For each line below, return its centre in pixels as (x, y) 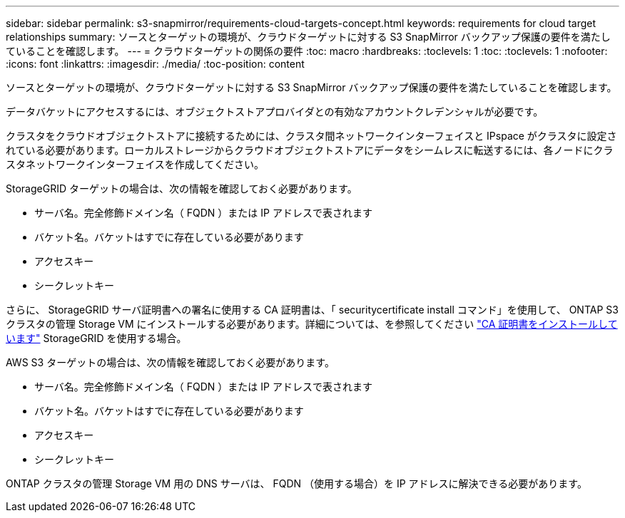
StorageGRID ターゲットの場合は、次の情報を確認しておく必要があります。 (182, 188)
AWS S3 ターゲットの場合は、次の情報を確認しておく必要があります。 (170, 362)
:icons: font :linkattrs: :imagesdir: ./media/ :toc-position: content (155, 64)
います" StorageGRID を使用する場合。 (96, 338)
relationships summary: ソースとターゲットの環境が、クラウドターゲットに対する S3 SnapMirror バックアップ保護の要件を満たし (308, 37)
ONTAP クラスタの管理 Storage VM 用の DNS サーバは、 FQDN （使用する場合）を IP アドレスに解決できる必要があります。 (296, 483)
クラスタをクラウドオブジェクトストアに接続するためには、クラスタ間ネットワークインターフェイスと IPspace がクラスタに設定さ (311, 136)
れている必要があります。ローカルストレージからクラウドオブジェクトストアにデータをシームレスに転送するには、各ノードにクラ (310, 150)
